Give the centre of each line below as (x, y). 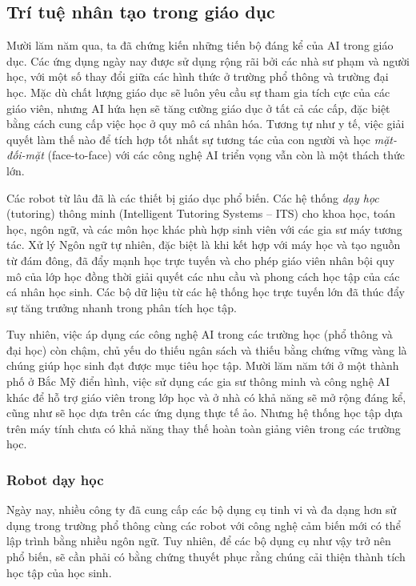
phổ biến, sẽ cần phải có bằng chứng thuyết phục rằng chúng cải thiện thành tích (206, 557)
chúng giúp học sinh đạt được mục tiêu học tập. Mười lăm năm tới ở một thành (203, 365)
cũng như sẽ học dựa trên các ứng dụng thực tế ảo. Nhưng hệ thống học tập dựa (205, 413)
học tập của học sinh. (59, 572)
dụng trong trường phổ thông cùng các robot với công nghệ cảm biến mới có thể (204, 525)
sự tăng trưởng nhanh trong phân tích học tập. (122, 307)
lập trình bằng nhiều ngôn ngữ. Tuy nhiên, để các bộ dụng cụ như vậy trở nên (199, 541)
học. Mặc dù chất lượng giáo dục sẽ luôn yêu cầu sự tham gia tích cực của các (198, 92)
